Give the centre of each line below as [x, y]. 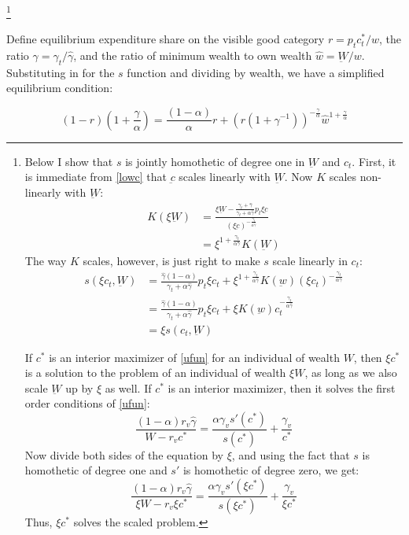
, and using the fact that [291, 454]
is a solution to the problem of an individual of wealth [155, 373]
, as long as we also [351, 373]
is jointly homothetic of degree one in [215, 161]
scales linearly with [225, 177]
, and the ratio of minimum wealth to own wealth [193, 55]
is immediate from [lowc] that [96, 177]
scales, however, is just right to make [171, 260]
